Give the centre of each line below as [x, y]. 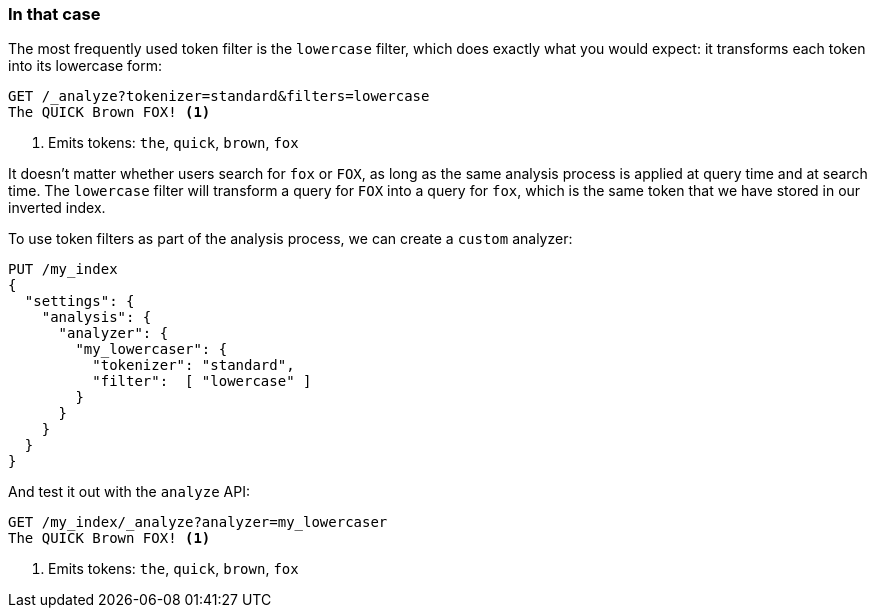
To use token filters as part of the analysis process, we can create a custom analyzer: [290, 239]
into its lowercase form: [85, 66]
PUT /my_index [63, 269]
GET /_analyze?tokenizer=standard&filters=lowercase [219, 96]
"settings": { [79, 301]
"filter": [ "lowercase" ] [202, 381]
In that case [54, 14]
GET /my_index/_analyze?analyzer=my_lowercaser [198, 522]
